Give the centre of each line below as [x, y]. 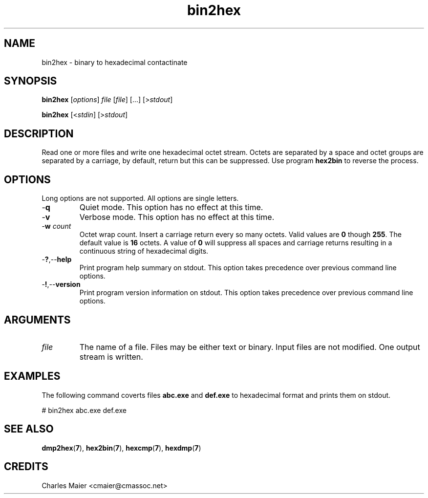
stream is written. [111, 357]
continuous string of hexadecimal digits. [144, 251]
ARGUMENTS [37, 320]
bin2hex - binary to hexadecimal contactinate [115, 62]
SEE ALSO [29, 429]
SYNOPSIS [31, 81]
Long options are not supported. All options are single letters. [140, 198]
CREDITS [26, 467]
